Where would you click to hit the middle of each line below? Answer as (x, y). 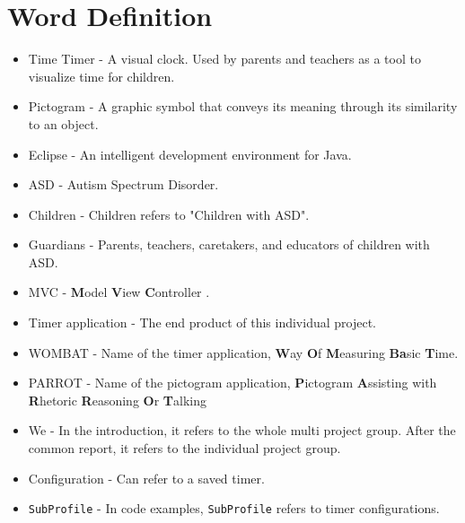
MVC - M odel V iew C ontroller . (119, 292)
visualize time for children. (101, 76)
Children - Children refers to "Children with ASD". (169, 214)
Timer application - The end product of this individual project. (202, 323)
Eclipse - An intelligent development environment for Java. (190, 154)
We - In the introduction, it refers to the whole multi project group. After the (242, 430)
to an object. (63, 123)
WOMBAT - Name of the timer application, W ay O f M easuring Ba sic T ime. (243, 352)
